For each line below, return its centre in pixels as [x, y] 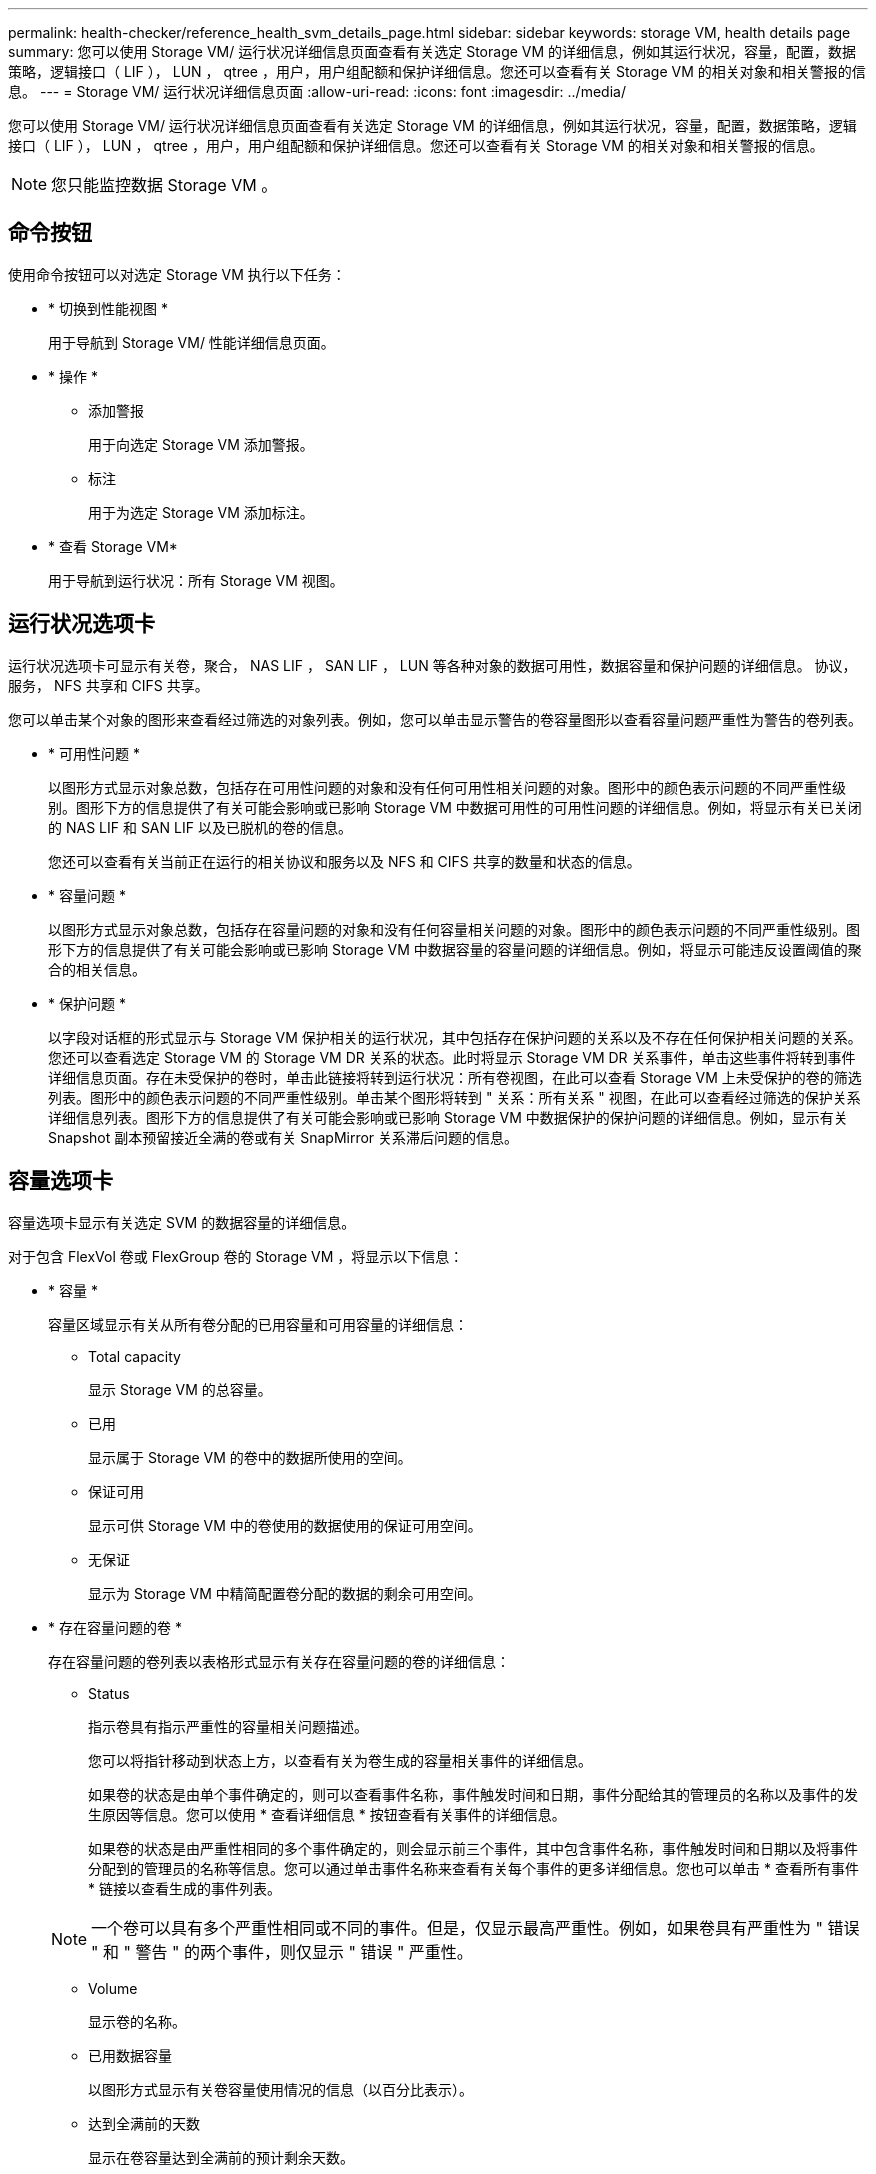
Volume [113, 1988]
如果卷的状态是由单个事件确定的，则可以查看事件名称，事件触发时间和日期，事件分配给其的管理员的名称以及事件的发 [473, 1794]
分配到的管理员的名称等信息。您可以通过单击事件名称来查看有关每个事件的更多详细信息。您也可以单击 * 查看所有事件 [473, 1868]
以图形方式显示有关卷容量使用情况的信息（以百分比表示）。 [280, 2089]
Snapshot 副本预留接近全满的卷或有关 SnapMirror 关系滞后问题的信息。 [283, 1137]
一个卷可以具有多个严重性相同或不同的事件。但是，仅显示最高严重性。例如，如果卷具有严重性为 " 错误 [475, 1927]
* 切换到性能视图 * [108, 308]
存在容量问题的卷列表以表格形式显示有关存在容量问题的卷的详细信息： [279, 1661]
